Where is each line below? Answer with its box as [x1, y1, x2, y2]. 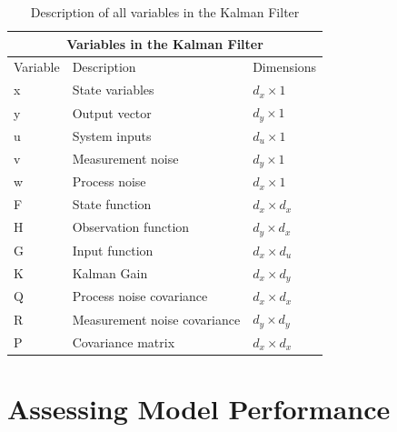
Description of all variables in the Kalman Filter [30, 3, 300, 21]
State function [72, 195, 152, 214]
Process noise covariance [72, 286, 208, 306]
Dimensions [253, 57, 317, 76]
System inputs [72, 126, 152, 145]
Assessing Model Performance [7, 390, 391, 427]
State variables [72, 80, 154, 99]
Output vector [72, 103, 152, 122]
